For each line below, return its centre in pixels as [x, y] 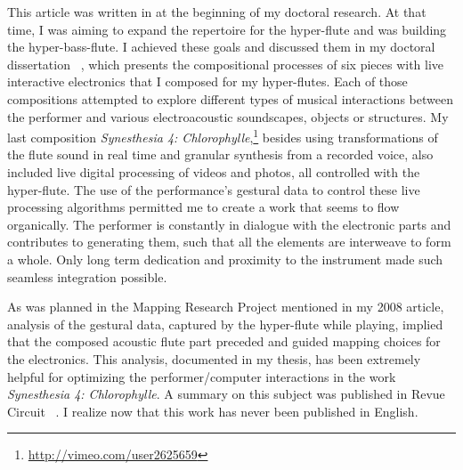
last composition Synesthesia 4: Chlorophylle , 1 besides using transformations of [223, 136]
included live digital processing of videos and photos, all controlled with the [214, 172]
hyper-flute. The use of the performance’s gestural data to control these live [214, 189]
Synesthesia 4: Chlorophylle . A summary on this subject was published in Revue [226, 394]
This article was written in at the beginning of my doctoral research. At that [217, 12]
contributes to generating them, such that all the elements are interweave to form [229, 242]
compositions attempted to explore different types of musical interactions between [230, 98]
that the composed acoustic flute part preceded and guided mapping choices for [224, 341]
